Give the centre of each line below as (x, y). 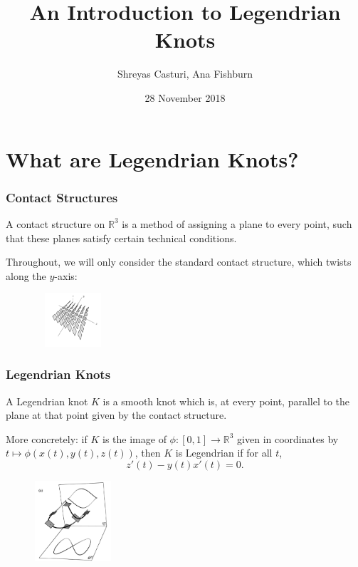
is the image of (135, 438)
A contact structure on (56, 223)
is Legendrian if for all (224, 453)
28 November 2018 (185, 97)
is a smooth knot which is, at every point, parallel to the (226, 401)
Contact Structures (62, 197)
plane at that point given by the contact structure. (116, 415)
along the (26, 275)
